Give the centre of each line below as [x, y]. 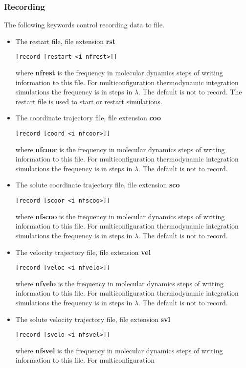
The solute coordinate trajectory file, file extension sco [98, 185]
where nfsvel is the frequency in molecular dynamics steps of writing [119, 350]
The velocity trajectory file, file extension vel [83, 252]
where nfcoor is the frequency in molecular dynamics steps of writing [120, 149]
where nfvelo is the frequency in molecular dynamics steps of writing [120, 283]
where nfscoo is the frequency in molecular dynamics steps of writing [120, 216]
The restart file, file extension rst [65, 41]
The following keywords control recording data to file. [84, 25]
